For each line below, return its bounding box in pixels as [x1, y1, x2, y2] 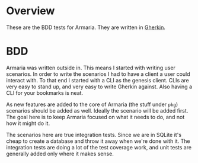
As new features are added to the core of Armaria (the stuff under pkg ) [6, 101, 178, 108]
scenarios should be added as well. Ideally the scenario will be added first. [6, 107, 189, 114]
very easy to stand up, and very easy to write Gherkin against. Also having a [6, 83, 193, 90]
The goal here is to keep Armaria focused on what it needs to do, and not [6, 113, 185, 120]
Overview [6, 4, 55, 18]
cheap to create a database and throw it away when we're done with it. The [6, 138, 191, 145]
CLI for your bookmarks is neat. [6, 89, 84, 96]
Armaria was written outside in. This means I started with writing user [6, 64, 176, 71]
